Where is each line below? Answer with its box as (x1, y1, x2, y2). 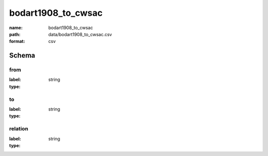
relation (9, 125, 28, 132)
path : (9, 31, 21, 37)
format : (9, 39, 25, 44)
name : (9, 25, 23, 31)
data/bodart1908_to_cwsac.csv (48, 31, 112, 37)
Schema (9, 51, 36, 60)
